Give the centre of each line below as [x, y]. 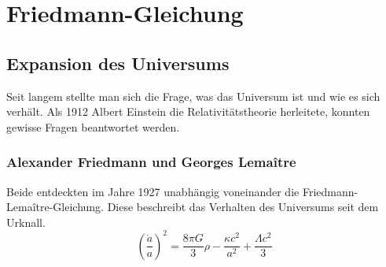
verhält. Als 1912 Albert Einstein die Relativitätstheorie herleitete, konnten [188, 111]
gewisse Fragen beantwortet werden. [93, 126]
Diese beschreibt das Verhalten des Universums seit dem [243, 207]
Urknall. [26, 222]
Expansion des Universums [118, 63]
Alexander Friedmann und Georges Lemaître [151, 162]
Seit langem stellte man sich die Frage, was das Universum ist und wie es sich [193, 96]
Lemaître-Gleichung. [55, 207]
